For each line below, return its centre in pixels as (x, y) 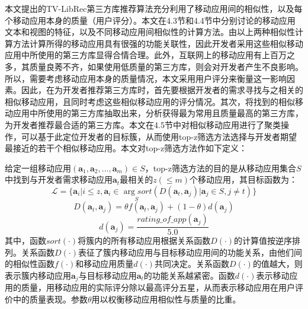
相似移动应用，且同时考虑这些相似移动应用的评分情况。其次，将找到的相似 (150, 101)
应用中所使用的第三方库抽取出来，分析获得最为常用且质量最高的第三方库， (158, 113)
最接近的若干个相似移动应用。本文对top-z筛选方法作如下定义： (126, 148)
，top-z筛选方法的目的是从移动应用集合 (220, 168)
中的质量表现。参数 (50, 299)
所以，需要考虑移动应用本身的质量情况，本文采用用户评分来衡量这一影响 (146, 78)
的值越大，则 (277, 264)
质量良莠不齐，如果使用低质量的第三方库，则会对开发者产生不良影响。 (166, 66)
